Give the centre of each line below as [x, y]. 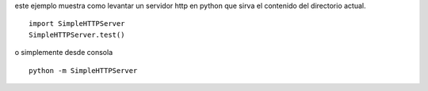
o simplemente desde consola [64, 53]
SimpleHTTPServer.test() [77, 35]
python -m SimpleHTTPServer [83, 70]
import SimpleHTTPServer [77, 24]
